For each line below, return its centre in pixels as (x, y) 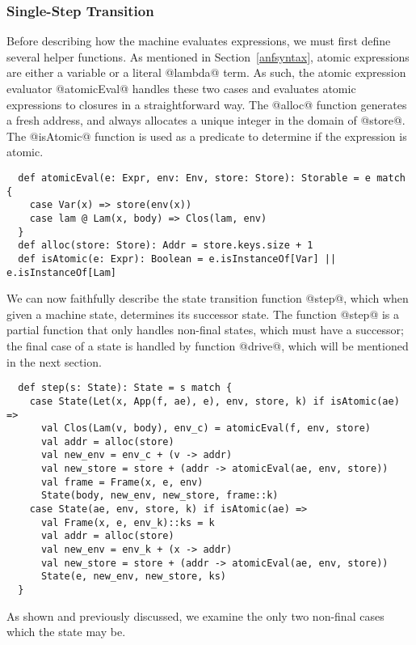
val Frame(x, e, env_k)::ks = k (128, 522)
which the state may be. (66, 632)
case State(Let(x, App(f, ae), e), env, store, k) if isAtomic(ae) (214, 401)
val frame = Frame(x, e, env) (122, 482)
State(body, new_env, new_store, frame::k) (160, 496)
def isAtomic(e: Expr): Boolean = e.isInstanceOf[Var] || (177, 259)
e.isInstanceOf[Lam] (62, 272)
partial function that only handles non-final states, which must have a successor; (205, 330)
